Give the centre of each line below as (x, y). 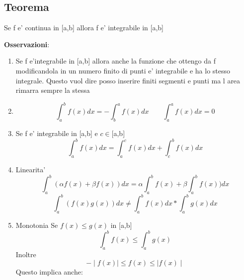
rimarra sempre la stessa (53, 90)
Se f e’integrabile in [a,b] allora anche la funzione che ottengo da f (116, 61)
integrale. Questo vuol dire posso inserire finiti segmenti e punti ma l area (128, 80)
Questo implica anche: (49, 271)
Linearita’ (31, 169)
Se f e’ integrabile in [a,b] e (57, 133)
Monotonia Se (37, 225)
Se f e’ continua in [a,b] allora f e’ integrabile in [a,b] (84, 28)
